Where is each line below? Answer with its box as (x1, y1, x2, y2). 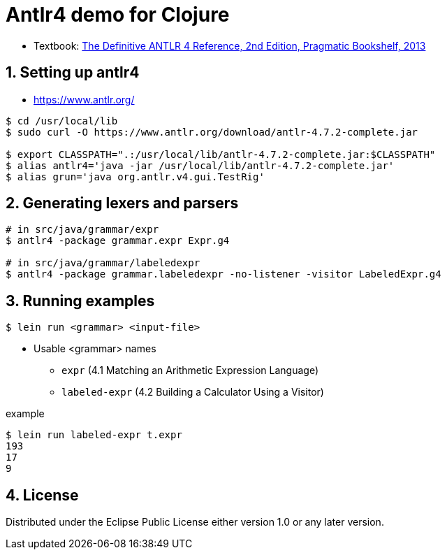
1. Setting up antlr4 (6, 64, 140, 82)
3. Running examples (6, 291, 155, 310)
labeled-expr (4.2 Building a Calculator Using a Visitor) (61, 386, 324, 398)
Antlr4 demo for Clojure (6, 3, 230, 27)
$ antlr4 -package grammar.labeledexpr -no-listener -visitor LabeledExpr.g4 (6, 268, 441, 280)
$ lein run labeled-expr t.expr (6, 429, 182, 441)
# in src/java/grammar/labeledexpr (6, 257, 200, 269)
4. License (6, 486, 79, 504)
